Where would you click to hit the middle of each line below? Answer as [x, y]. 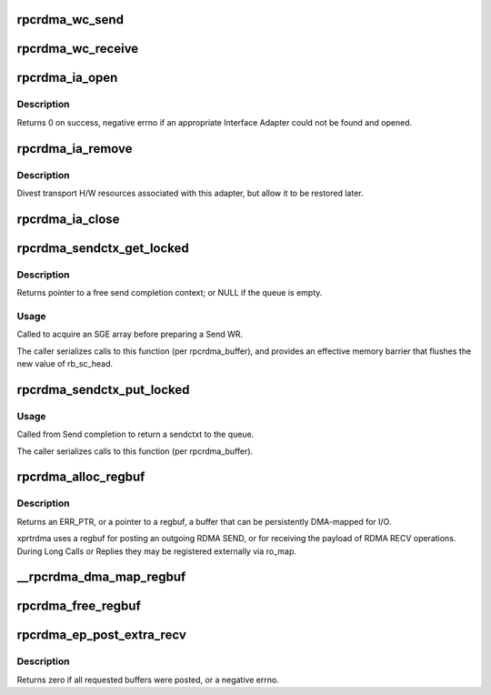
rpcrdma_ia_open [67, 78]
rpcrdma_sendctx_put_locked [103, 390]
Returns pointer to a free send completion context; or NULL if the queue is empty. [170, 293]
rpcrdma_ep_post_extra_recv [101, 635]
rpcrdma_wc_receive [78, 49]
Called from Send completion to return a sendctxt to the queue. [135, 434]
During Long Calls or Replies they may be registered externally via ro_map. [157, 551]
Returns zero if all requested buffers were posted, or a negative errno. [148, 680]
